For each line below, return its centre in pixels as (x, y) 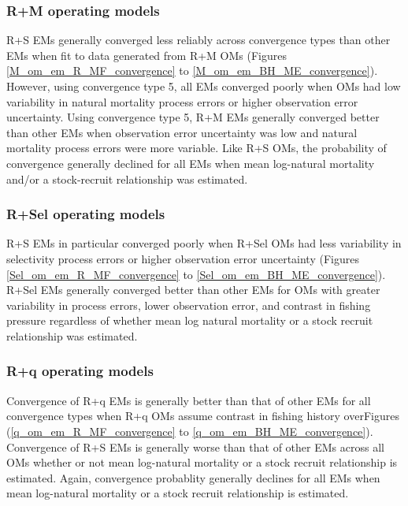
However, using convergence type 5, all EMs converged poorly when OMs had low (204, 86)
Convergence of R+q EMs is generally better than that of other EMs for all (189, 400)
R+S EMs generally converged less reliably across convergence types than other (198, 40)
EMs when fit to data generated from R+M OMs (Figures (147, 55)
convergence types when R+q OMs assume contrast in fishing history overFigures (203, 416)
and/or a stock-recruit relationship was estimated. (127, 179)
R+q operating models (80, 371)
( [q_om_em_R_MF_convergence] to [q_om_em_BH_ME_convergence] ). (190, 431)
